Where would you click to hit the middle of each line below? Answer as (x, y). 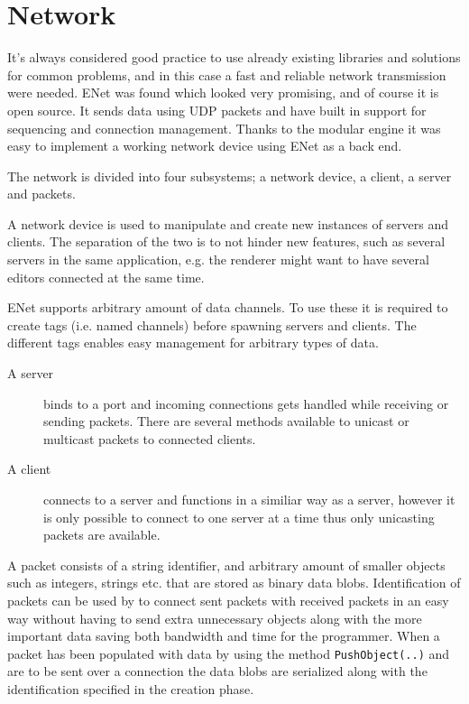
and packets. (41, 194)
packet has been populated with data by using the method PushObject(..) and (229, 653)
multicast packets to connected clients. (150, 438)
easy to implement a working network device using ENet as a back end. (205, 146)
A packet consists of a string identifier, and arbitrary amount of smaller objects (226, 565)
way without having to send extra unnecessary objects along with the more (215, 618)
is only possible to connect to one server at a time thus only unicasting (239, 517)
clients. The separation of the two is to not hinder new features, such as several (226, 241)
